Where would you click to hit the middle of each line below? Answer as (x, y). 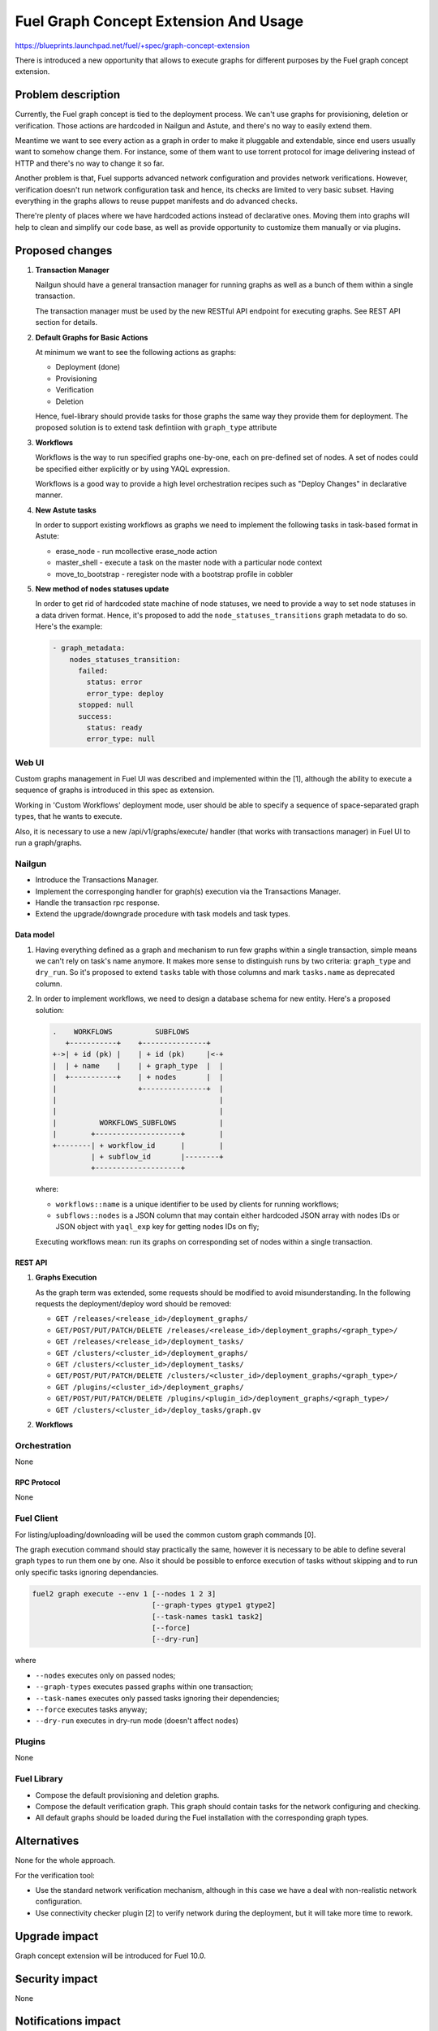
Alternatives (47, 1841)
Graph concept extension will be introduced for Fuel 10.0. (111, 1955)
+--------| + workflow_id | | (138, 1145)
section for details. (66, 323)
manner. (49, 495)
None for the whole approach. (65, 1860)
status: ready (114, 728)
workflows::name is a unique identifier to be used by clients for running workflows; (198, 1204)
